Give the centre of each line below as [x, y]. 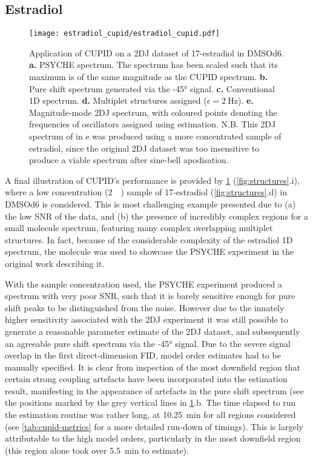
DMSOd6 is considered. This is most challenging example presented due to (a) [150, 204]
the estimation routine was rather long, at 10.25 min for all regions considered [150, 415]
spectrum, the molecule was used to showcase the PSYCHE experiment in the [150, 251]
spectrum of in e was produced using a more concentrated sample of [155, 136]
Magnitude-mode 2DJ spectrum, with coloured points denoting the [153, 112]
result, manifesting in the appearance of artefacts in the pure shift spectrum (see [154, 390]
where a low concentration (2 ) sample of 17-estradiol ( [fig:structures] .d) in [146, 192]
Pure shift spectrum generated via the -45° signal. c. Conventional [152, 88]
